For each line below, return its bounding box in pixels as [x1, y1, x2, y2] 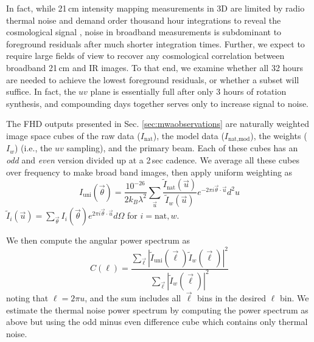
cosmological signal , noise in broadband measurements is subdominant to [6, 26, 282, 38]
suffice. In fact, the [6, 85, 76, 98]
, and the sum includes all [85, 292, 181, 304]
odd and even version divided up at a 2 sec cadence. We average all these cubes [6, 153, 299, 166]
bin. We [279, 292, 309, 304]
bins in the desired [197, 292, 267, 304]
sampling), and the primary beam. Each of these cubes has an [66, 142, 298, 154]
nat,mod [228, 136, 250, 143]
